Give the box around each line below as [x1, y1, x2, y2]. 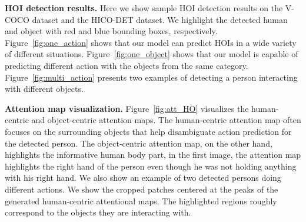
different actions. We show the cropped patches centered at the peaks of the [5, 183, 278, 195]
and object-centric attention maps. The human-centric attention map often [31, 114, 301, 126]
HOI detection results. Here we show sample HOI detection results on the [5, 2, 283, 14]
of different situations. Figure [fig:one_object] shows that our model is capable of [5, 48, 298, 60]
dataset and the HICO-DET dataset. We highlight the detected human [32, 13, 288, 25]
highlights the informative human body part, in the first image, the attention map [5, 148, 301, 161]
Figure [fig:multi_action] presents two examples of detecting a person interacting [5, 71, 298, 83]
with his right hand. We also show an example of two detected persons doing [5, 171, 281, 184]
